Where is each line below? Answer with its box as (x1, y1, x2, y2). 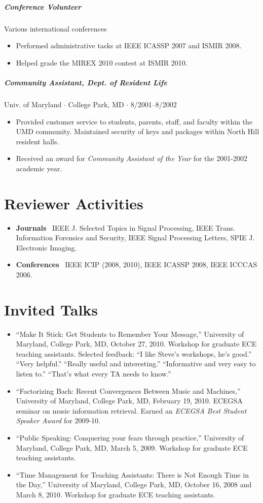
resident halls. (16, 136, 59, 146)
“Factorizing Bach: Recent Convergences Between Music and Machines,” (16, 385, 241, 396)
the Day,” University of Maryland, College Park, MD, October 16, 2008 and (16, 479, 252, 490)
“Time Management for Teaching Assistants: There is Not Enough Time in (16, 469, 249, 480)
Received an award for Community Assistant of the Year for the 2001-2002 (16, 153, 247, 164)
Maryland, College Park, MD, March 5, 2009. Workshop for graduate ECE (16, 442, 248, 453)
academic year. (16, 163, 62, 173)
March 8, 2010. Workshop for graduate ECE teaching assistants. (16, 489, 215, 499)
